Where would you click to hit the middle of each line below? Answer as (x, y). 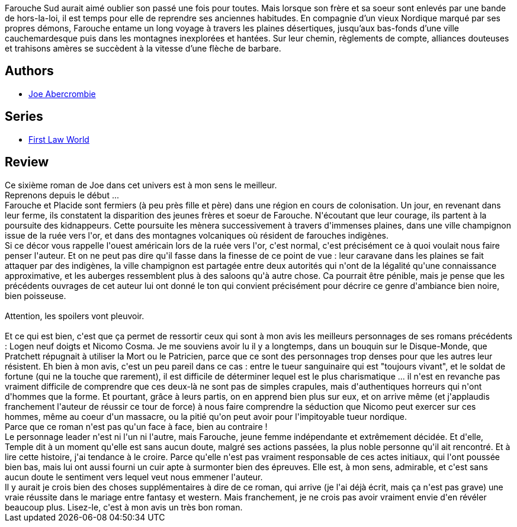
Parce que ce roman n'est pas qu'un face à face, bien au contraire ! (136, 426)
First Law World (59, 139)
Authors (29, 71)
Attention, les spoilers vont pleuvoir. (75, 316)
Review (27, 162)
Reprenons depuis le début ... (62, 195)
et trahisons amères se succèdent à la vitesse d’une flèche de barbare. (143, 48)
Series (24, 117)
